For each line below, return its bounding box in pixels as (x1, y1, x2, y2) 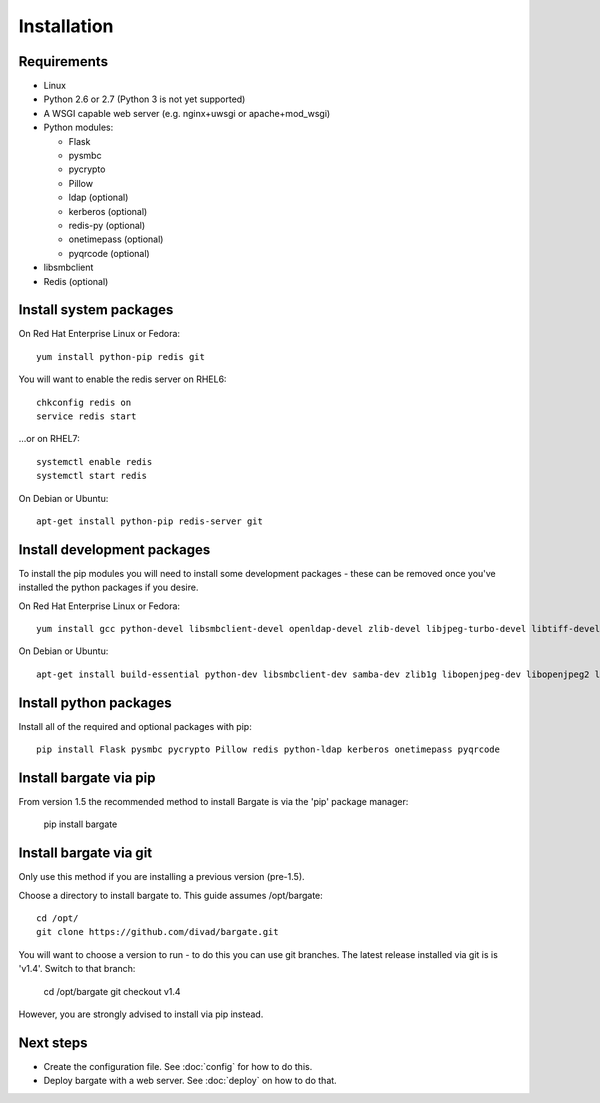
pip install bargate (43, 818, 118, 830)
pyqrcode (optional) (68, 247, 150, 259)
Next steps (18, 1034, 88, 1051)
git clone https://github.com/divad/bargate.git (36, 926, 279, 938)
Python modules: (43, 121, 114, 134)
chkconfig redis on (36, 396, 132, 408)
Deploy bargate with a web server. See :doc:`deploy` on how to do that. (43, 1075, 337, 1087)
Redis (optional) (43, 275, 109, 287)
